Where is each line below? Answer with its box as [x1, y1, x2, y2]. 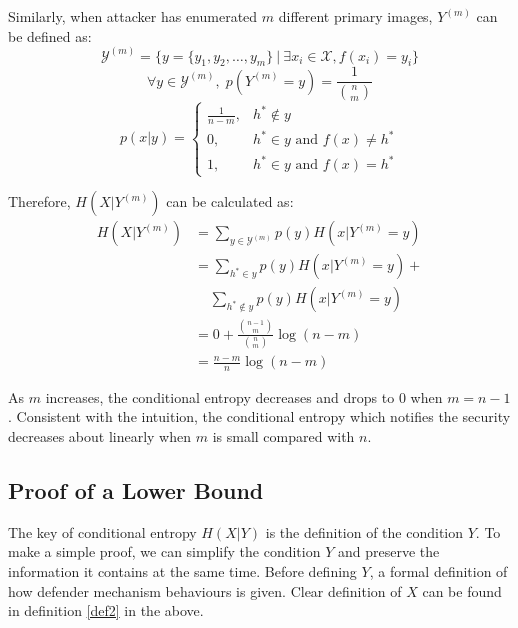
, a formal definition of [369, 561, 508, 582]
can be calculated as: [166, 191, 294, 212]
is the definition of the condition [265, 521, 464, 542]
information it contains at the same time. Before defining [8, 561, 357, 582]
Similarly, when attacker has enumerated [8, 6, 258, 26]
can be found [422, 580, 502, 601]
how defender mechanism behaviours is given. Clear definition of [8, 580, 402, 601]
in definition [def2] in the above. [8, 600, 204, 621]
